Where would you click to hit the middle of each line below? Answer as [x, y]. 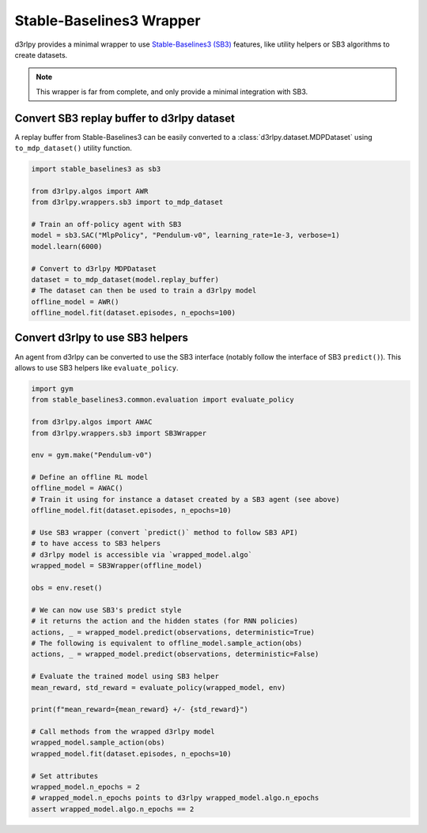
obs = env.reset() [67, 588]
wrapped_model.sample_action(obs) [98, 743]
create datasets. [41, 55]
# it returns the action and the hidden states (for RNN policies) [165, 621]
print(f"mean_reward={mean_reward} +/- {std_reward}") [140, 710]
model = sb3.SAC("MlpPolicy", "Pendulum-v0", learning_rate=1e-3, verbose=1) [185, 236]
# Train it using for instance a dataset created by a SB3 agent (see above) [185, 499]
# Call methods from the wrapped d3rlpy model [123, 732]
